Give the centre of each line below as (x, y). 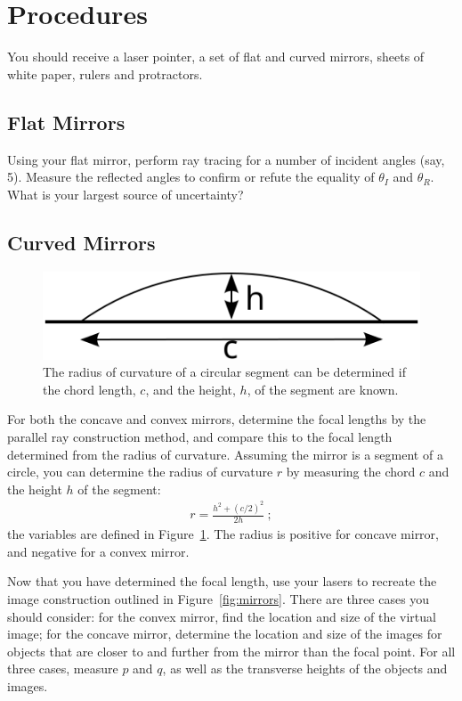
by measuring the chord (351, 472)
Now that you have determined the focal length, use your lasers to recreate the (222, 581)
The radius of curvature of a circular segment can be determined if (224, 372)
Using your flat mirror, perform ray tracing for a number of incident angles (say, (226, 159)
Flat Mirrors (66, 122)
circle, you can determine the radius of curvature (140, 472)
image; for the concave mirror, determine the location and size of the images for (225, 634)
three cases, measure (63, 668)
